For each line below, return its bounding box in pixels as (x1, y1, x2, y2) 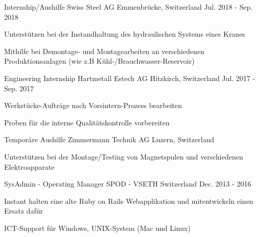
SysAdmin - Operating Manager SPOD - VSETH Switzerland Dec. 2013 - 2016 (4, 178, 251, 189)
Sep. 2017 (4, 83, 34, 93)
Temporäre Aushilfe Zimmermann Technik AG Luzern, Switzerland (4, 134, 215, 145)
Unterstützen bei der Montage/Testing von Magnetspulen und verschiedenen (4, 151, 243, 162)
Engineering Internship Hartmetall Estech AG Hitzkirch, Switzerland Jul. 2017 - (4, 72, 255, 83)
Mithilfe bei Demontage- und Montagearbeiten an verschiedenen (4, 45, 204, 56)
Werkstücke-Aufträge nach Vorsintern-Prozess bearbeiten (4, 100, 182, 111)
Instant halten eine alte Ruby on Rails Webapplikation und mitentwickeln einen (4, 195, 253, 206)
